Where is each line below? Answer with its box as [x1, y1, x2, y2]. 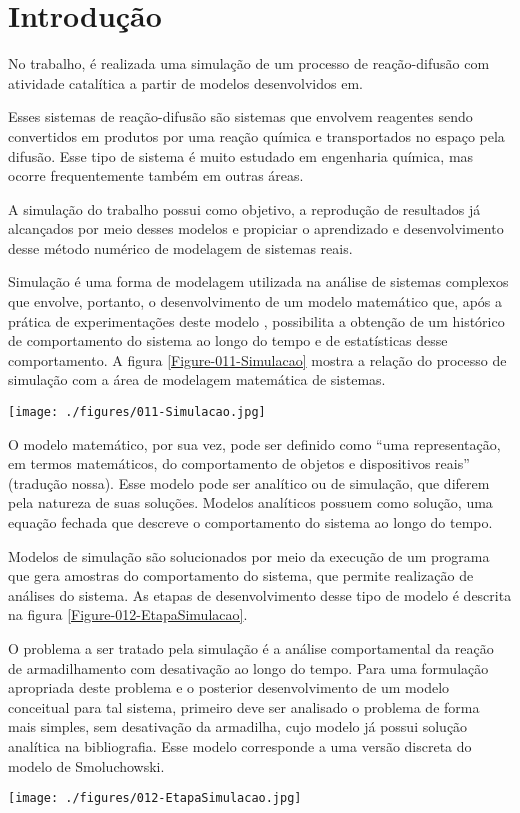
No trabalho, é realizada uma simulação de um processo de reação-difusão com [8, 53, 490, 74]
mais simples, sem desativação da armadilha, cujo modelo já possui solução [8, 716, 468, 737]
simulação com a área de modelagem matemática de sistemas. [8, 369, 386, 390]
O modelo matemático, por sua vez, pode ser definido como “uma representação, [8, 433, 501, 454]
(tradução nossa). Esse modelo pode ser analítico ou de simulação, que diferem [8, 472, 490, 493]
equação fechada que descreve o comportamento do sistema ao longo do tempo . [8, 512, 493, 533]
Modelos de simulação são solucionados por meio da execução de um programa [8, 545, 490, 566]
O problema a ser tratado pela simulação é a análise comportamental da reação [8, 638, 494, 659]
